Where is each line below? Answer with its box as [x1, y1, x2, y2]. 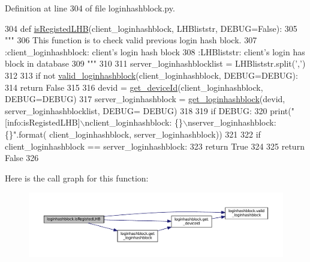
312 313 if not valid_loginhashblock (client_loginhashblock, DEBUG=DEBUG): [5, 69, 298, 81]
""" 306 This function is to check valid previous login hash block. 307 [5, 34, 257, 46]
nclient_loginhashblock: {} [85, 116, 183, 129]
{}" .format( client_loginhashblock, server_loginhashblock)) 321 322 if [5, 127, 261, 140]
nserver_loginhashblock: [187, 116, 276, 129]
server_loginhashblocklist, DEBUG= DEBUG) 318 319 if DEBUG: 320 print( [5, 104, 291, 117]
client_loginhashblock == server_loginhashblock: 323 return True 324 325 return [5, 139, 305, 152]
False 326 [5, 151, 39, 164]
